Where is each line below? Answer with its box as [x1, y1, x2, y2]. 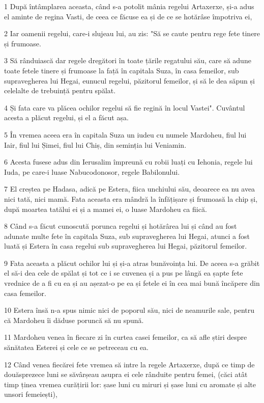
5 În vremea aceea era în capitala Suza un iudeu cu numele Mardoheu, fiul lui [4, 129, 247, 140]
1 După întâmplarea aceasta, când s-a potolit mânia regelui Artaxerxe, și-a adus [4, 1, 254, 11]
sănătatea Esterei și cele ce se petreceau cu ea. [4, 342, 149, 353]
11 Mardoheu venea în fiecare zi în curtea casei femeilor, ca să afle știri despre [4, 332, 247, 342]
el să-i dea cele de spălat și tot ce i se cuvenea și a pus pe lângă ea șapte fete [4, 267, 243, 278]
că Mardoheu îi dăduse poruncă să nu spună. [4, 314, 144, 325]
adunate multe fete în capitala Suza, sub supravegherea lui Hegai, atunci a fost [4, 230, 250, 241]
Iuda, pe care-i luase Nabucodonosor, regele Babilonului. [4, 166, 180, 177]
